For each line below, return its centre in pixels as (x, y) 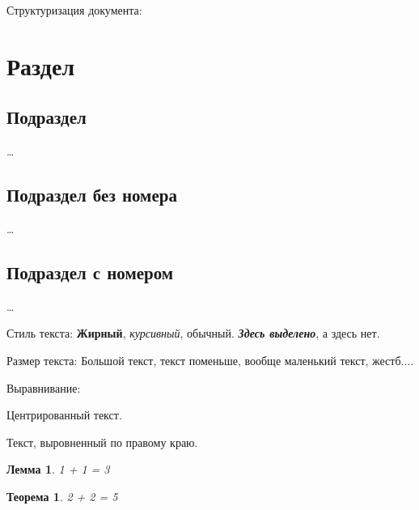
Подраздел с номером (90, 272)
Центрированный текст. (64, 415)
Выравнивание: (44, 387)
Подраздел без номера (92, 195)
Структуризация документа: (74, 10)
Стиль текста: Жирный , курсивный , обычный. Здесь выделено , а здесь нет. (193, 333)
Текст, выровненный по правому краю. (102, 442)
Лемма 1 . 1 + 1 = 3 (58, 469)
